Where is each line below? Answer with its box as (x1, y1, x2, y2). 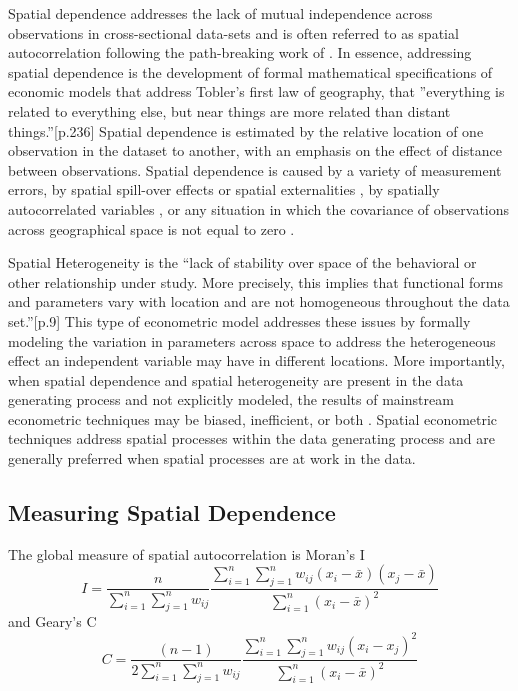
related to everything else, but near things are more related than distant (8, 100, 451, 121)
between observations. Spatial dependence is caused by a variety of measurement (8, 159, 502, 180)
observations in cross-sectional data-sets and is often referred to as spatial (8, 22, 459, 43)
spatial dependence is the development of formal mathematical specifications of (8, 61, 493, 82)
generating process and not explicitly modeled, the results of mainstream (8, 389, 454, 410)
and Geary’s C (8, 611, 97, 632)
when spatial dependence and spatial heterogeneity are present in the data (8, 369, 464, 390)
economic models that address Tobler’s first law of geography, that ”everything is (8, 81, 505, 102)
